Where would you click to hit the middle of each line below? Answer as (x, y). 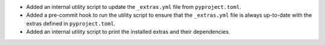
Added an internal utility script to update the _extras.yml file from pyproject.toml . (134, 7)
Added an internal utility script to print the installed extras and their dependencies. (128, 32)
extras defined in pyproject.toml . (71, 23)
